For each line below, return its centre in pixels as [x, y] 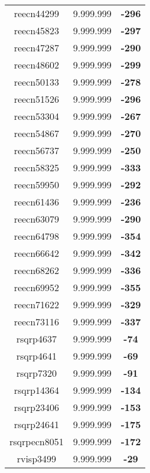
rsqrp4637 [36, 339]
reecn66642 [37, 253]
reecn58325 [37, 167]
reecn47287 [37, 48]
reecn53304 [37, 116]
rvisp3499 [37, 459]
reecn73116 [37, 322]
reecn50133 [37, 82]
